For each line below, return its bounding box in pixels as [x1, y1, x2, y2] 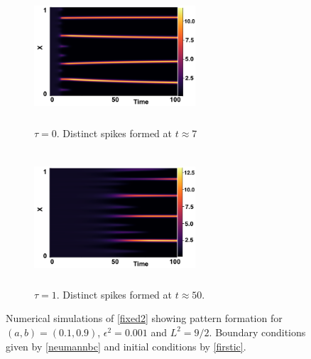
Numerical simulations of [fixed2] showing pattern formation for [6, 311, 283, 326]
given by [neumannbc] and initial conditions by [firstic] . [6, 338, 246, 353]
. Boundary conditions [209, 324, 306, 339]
